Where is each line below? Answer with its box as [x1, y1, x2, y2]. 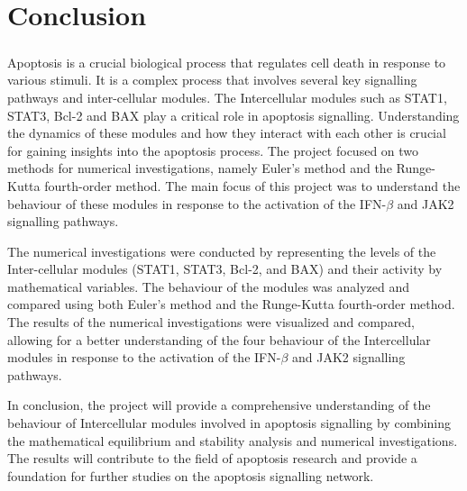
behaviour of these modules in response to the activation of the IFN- [7, 194, 387, 213]
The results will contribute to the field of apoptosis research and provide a [7, 449, 417, 468]
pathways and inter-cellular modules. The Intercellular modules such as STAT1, [7, 87, 447, 106]
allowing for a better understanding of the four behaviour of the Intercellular [7, 330, 431, 349]
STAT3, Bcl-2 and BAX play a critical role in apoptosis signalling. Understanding [7, 105, 460, 124]
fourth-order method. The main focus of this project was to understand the [44, 176, 461, 195]
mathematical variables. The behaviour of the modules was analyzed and [7, 277, 409, 296]
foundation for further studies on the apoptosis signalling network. [7, 466, 374, 485]
